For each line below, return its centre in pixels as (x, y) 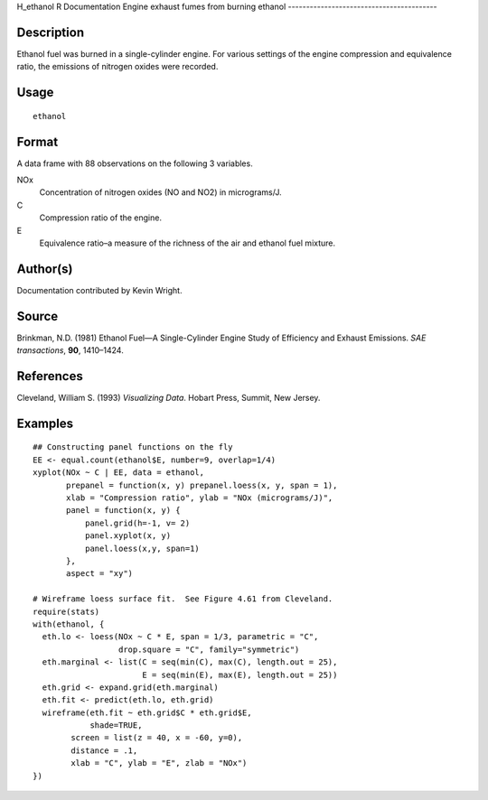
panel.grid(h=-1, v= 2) (137, 523)
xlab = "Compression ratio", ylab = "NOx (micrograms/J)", (200, 498)
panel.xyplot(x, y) (128, 536)
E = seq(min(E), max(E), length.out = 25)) (239, 674)
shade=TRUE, (116, 726)
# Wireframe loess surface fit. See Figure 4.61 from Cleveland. (183, 599)
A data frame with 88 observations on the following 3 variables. (135, 163)
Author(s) (45, 269)
